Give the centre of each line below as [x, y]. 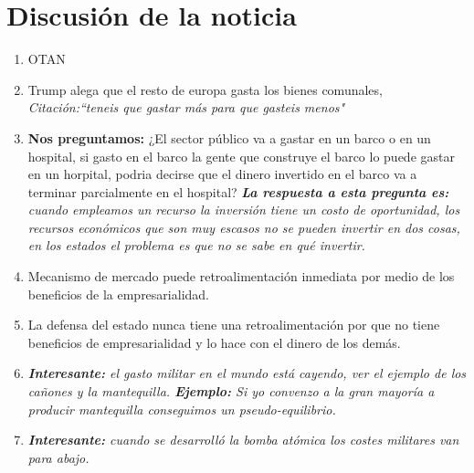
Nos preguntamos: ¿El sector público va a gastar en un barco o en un [229, 137]
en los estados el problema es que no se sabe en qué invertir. [196, 245]
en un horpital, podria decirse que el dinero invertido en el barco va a [222, 174]
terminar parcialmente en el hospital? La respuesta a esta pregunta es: [238, 191]
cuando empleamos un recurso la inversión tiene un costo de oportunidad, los [244, 210]
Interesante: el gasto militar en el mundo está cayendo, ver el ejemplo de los [247, 373]
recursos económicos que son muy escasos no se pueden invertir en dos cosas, [244, 227]
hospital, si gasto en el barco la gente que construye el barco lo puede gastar [241, 156]
